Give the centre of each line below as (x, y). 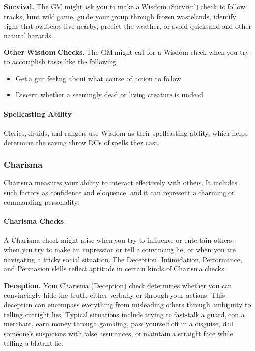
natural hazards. (28, 35)
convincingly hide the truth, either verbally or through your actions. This (114, 295)
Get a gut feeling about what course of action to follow (98, 78)
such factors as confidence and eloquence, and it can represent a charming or (119, 192)
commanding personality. (42, 202)
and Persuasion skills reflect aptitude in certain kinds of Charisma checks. (115, 269)
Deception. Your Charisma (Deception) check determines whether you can (118, 285)
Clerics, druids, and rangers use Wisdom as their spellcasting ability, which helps (126, 132)
